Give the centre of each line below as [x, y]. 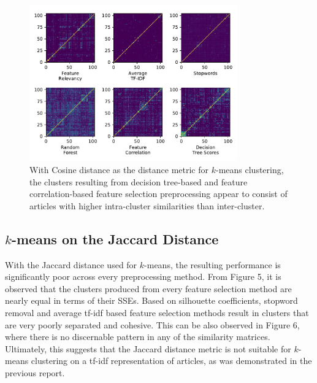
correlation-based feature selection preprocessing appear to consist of [158, 194]
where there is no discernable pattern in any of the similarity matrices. [138, 337]
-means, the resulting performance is [212, 264]
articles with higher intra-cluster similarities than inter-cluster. [147, 205]
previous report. [35, 372]
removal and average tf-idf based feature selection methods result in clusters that [157, 312]
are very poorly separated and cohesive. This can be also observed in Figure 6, [152, 324]
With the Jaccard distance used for [71, 264]
